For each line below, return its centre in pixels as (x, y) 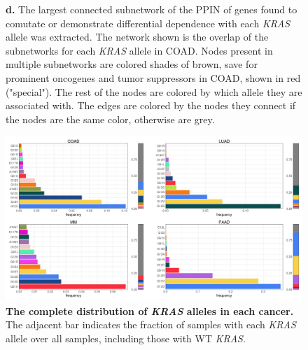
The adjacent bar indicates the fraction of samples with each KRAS (151, 324)
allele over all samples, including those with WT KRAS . (126, 338)
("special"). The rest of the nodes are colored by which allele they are (154, 91)
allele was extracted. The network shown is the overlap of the (137, 37)
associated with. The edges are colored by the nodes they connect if (151, 105)
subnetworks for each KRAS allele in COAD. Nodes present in (139, 50)
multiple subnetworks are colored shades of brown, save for (132, 64)
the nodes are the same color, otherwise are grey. (110, 119)
